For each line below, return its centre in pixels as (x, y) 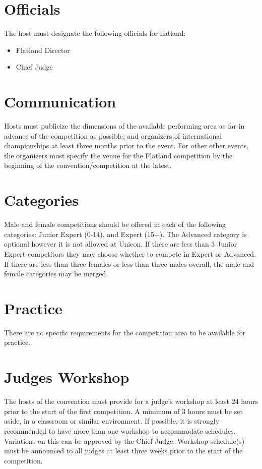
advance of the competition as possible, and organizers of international (113, 135)
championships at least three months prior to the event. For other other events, (126, 145)
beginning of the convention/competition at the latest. (88, 165)
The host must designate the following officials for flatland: (95, 33)
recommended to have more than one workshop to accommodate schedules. (120, 430)
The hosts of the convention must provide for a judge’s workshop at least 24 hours (131, 401)
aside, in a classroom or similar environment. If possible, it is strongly (112, 421)
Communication (60, 102)
